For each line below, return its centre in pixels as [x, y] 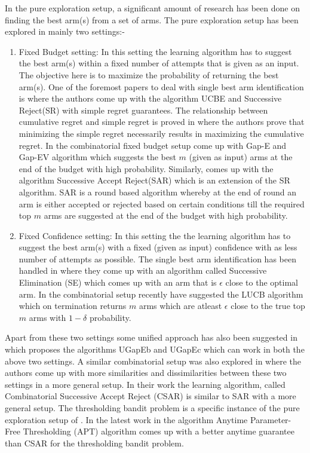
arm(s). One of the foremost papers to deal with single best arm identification [161, 86]
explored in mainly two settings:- [65, 31]
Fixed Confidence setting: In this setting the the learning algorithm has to [155, 235]
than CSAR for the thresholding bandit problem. [94, 443]
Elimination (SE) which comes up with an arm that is [118, 282]
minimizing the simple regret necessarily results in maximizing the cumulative [161, 133]
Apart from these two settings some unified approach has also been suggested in [151, 337]
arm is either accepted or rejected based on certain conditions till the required [162, 203]
